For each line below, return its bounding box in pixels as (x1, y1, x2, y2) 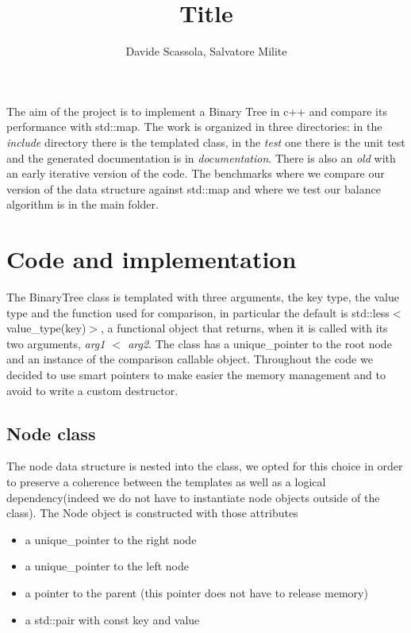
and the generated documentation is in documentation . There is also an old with (6, 149, 396, 166)
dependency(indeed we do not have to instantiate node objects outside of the (6, 489, 380, 505)
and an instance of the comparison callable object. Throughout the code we (6, 351, 373, 367)
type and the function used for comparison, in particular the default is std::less (6, 304, 390, 320)
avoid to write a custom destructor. (6, 382, 179, 398)
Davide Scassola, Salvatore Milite (125, 43, 287, 59)
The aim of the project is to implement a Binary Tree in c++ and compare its (6, 102, 387, 119)
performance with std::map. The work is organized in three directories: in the (6, 118, 382, 135)
